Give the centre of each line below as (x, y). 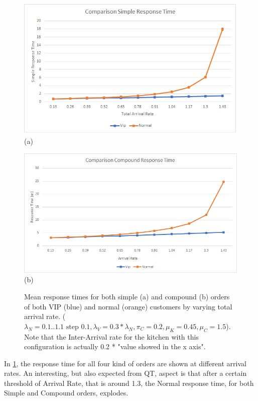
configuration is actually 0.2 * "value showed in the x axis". (115, 346)
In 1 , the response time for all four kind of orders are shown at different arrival (125, 363)
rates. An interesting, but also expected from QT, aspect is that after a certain (125, 373)
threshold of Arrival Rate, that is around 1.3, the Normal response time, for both (129, 383)
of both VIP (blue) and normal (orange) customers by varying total (128, 306)
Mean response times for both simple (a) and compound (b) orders (127, 296)
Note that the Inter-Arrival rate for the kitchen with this (111, 336)
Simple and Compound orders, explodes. (66, 393)
